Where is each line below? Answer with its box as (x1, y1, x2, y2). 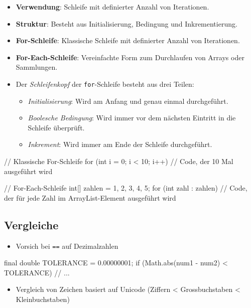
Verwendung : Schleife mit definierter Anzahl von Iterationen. (16, 2, 209, 12)
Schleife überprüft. (28, 122, 85, 132)
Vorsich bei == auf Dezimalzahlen (16, 240, 118, 251)
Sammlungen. (16, 62, 58, 72)
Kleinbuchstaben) (16, 294, 70, 304)
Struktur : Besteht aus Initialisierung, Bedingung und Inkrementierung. (16, 18, 237, 29)
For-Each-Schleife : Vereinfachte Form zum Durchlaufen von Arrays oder (16, 52, 244, 62)
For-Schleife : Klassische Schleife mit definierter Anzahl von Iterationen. (16, 35, 240, 46)
